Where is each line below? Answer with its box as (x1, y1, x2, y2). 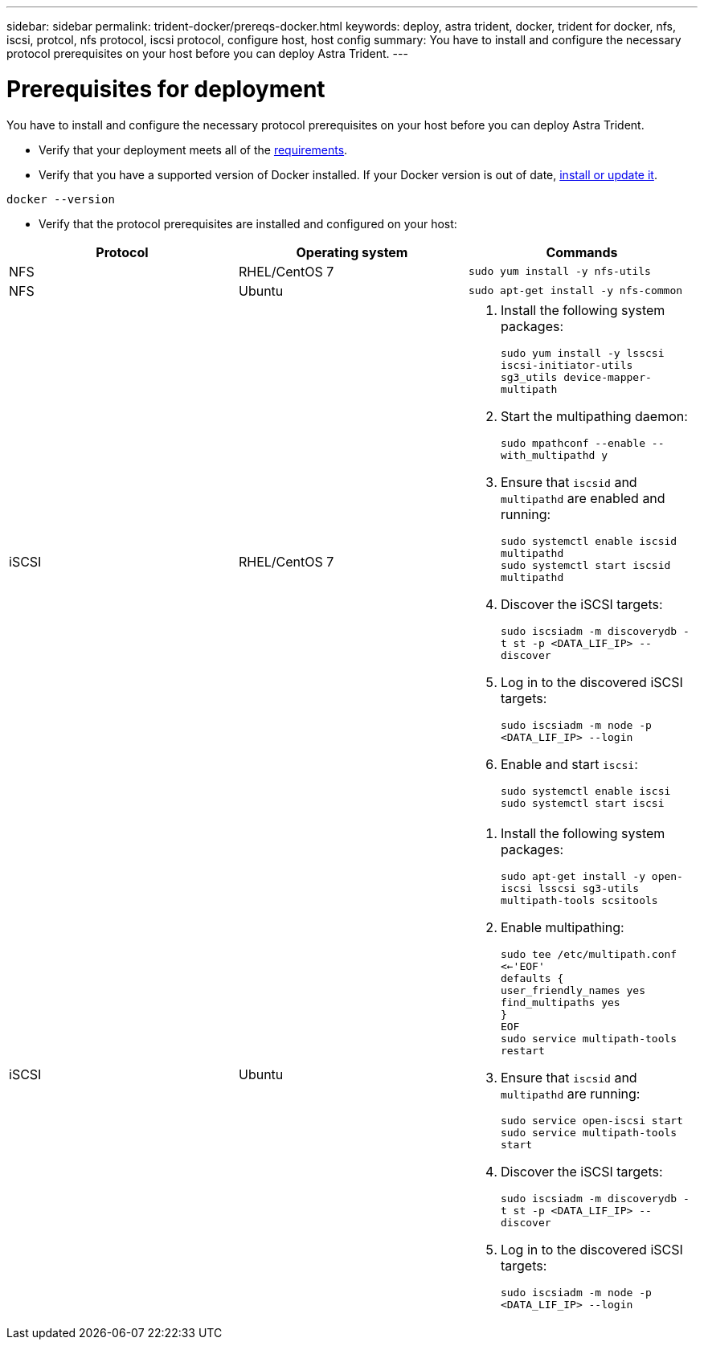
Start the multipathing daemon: (500, 407, 688, 424)
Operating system (296, 243, 408, 260)
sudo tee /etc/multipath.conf (500, 947, 677, 960)
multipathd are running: (500, 1085, 641, 1102)
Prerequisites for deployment (6, 75, 325, 103)
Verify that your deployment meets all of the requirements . (39, 142, 348, 157)
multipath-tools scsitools (500, 894, 658, 906)
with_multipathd (500, 448, 596, 461)
